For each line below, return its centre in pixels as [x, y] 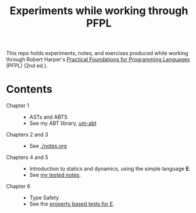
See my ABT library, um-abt [63, 123]
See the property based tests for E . [72, 204]
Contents [29, 89]
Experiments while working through [99, 11]
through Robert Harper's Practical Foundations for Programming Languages [98, 59]
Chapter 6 [18, 187]
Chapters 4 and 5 [27, 157]
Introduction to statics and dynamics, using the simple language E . [110, 169]
